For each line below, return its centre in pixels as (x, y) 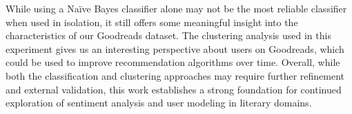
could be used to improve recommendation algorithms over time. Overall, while (173, 62)
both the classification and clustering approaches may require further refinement (175, 75)
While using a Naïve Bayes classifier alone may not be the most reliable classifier (176, 8)
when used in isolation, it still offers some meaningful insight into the (152, 22)
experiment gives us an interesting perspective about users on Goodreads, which (175, 48)
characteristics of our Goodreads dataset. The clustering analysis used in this (168, 35)
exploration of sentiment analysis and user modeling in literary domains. (159, 103)
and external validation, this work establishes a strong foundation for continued (174, 89)
